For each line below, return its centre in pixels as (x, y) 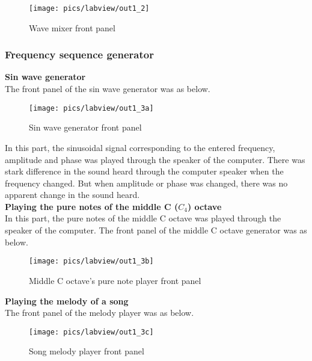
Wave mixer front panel (72, 27)
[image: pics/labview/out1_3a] (91, 108)
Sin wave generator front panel (85, 127)
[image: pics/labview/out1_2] (89, 8)
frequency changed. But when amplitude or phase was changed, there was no (146, 183)
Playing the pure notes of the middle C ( (92, 206)
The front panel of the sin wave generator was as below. (108, 89)
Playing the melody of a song (67, 301)
